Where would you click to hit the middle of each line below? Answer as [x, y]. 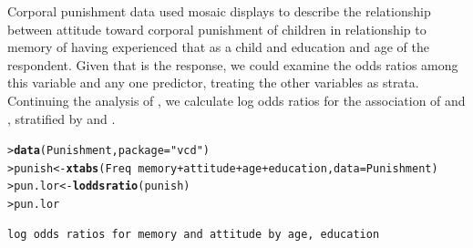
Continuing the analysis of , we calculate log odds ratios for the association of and [236, 100]
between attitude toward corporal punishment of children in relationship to [217, 29]
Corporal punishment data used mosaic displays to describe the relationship [219, 11]
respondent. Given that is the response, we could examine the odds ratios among [233, 64]
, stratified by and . [62, 118]
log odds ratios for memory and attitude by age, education [194, 234]
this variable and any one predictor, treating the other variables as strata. [213, 83]
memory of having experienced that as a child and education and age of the [218, 47]
